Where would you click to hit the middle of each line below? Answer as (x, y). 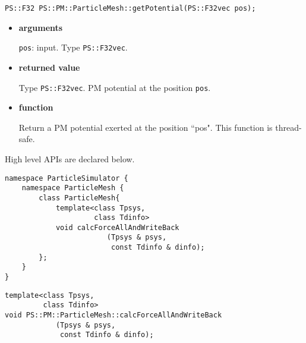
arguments (41, 27)
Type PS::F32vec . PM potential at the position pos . (115, 87)
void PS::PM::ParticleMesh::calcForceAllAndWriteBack (113, 315)
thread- (288, 127)
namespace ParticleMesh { (73, 188)
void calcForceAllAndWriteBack (117, 227)
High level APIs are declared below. (70, 158)
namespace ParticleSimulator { (67, 178)
